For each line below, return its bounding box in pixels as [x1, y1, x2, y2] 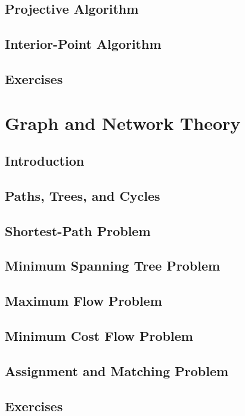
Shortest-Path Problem [5, 221, 151, 240]
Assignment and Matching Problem [5, 361, 229, 380]
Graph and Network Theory [5, 110, 241, 135]
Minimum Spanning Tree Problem [5, 256, 221, 275]
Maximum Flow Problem [5, 291, 162, 310]
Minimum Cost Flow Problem [5, 327, 193, 345]
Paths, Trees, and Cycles [5, 186, 160, 204]
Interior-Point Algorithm [5, 35, 162, 53]
